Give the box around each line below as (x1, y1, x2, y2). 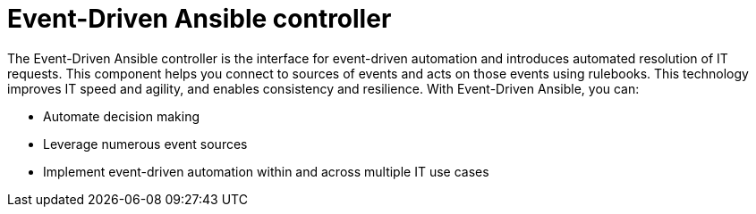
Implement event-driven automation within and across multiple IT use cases (43, 163, 489, 179)
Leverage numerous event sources (43, 136, 248, 152)
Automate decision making (43, 108, 200, 124)
